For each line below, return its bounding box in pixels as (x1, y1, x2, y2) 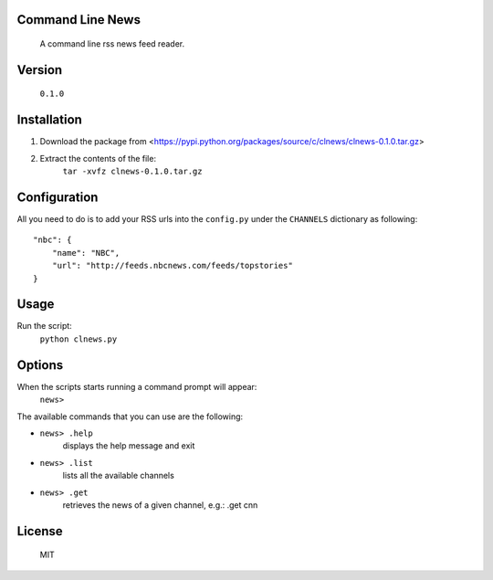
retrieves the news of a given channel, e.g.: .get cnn (62, 499, 258, 511)
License (16, 523, 63, 539)
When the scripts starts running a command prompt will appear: (16, 381, 257, 392)
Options (16, 357, 64, 373)
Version (16, 62, 63, 78)
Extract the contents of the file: (39, 153, 157, 163)
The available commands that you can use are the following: (16, 411, 244, 422)
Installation (16, 112, 82, 128)
